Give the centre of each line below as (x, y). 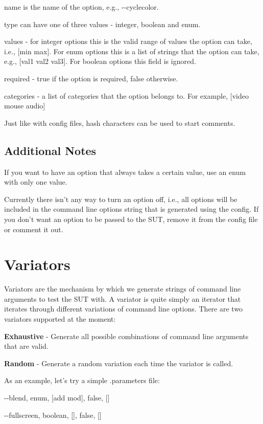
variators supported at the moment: (60, 319)
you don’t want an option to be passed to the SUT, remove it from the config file (131, 219)
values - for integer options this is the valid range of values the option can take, (128, 41)
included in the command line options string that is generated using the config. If (131, 209)
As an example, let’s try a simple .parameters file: (82, 380)
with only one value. (36, 182)
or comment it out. (34, 229)
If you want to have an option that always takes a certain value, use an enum (125, 172)
